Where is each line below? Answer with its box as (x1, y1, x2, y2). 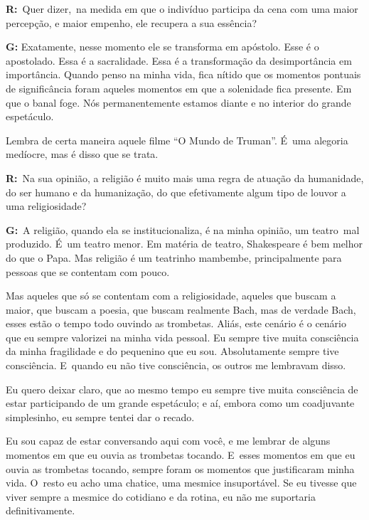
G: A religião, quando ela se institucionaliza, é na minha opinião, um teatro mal (6, 222, 360, 237)
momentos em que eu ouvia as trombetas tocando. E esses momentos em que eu (6, 447, 355, 462)
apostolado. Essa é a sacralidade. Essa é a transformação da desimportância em (6, 53, 352, 68)
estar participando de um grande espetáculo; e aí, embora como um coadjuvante (6, 396, 355, 410)
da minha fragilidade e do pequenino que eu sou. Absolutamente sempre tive (6, 344, 339, 359)
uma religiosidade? (6, 198, 87, 213)
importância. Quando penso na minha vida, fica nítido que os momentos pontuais (6, 67, 361, 82)
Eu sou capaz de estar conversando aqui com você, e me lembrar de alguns (6, 433, 331, 448)
